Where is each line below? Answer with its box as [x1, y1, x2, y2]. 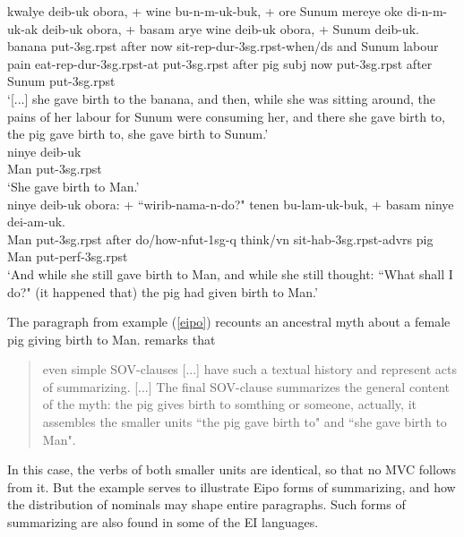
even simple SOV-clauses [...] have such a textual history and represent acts [42, 360, 458, 379]
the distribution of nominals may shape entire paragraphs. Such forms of [7, 495, 406, 514]
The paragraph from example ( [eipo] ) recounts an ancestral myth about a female [7, 312, 451, 331]
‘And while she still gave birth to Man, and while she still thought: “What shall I [7, 264, 453, 283]
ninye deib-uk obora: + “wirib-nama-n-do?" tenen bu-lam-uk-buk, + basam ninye [7, 194, 454, 213]
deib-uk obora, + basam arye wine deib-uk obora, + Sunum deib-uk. [41, 19, 419, 38]
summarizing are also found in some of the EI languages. [7, 513, 319, 532]
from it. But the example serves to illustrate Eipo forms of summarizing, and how [7, 477, 456, 496]
